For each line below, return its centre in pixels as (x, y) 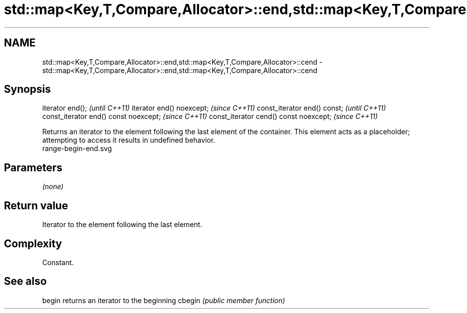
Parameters (33, 167)
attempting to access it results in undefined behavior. (129, 140)
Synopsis (27, 89)
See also (25, 281)
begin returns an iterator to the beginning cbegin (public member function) (164, 300)
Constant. (58, 262)
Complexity (33, 243)
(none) (53, 187)
